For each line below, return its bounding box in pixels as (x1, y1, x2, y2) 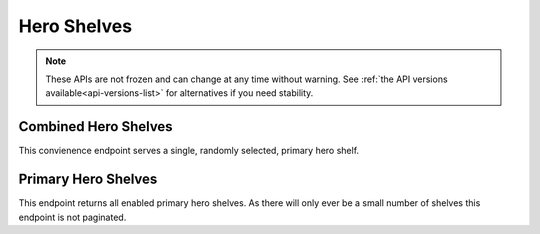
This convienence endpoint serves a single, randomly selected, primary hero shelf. (18, 145, 360, 157)
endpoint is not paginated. (18, 211, 127, 223)
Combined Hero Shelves (18, 118, 174, 135)
